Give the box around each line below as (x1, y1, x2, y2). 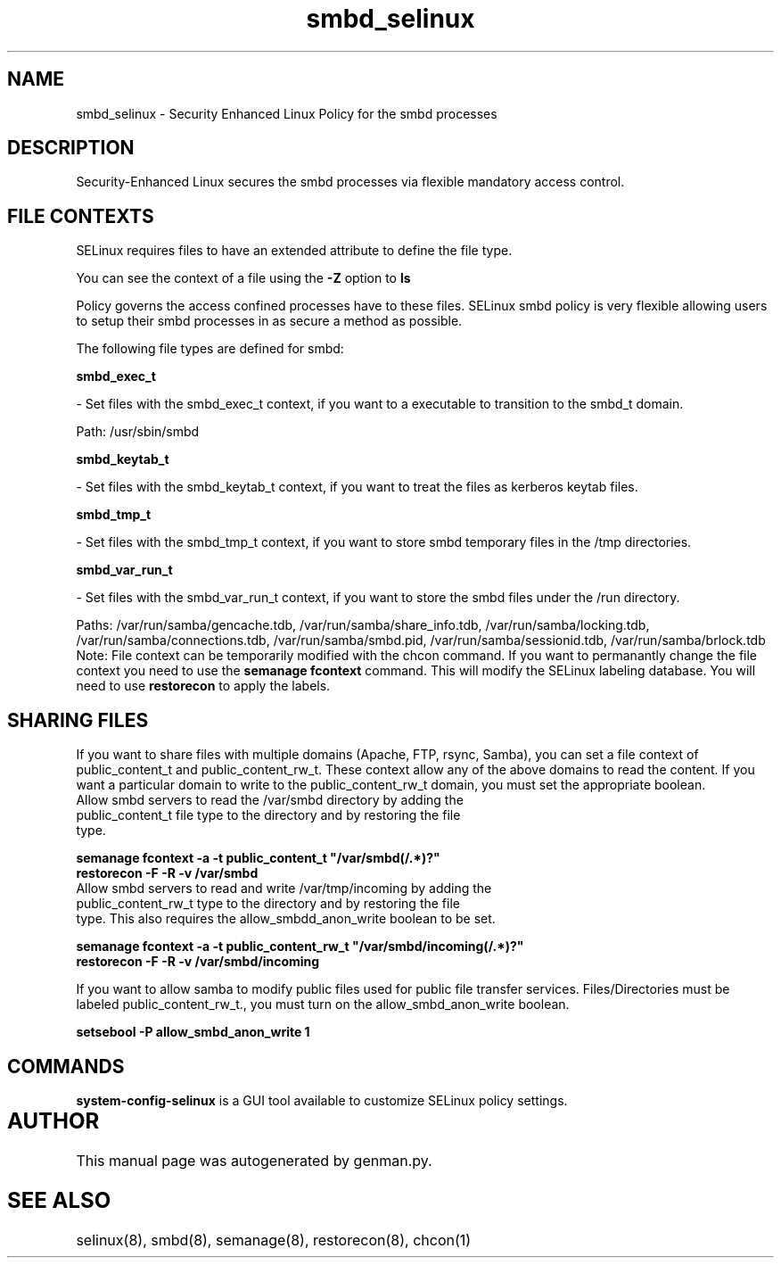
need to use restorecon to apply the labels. (76, 678, 331, 694)
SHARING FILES (7, 708, 149, 732)
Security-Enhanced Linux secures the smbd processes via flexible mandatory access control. (76, 174, 625, 190)
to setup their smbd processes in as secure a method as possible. (76, 313, 463, 329)
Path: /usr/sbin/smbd (76, 424, 200, 440)
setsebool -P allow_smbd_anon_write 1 (76, 1024, 310, 1040)
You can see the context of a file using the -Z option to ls (76, 270, 411, 286)
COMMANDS (7, 1054, 125, 1078)
